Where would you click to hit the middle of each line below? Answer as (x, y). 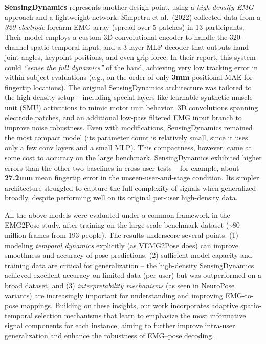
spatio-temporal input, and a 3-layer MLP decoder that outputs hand (140, 47)
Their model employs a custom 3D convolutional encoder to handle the (116, 37)
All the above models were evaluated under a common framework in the (117, 215)
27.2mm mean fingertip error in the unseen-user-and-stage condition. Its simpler (132, 178)
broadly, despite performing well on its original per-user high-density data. (121, 198)
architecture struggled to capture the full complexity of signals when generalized (130, 187)
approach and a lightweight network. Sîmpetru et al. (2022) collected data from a (133, 17)
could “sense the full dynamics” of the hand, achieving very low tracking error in (131, 67)
